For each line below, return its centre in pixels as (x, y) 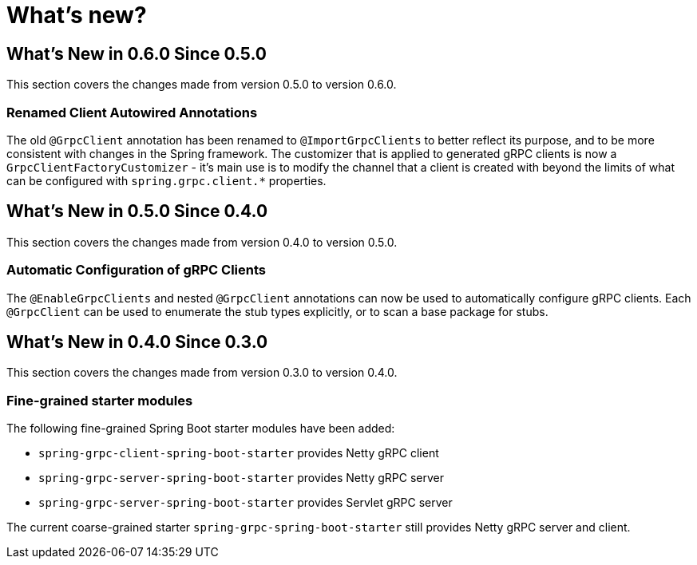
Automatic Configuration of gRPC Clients (136, 270)
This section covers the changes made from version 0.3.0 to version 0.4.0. (202, 373)
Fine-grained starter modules (100, 400)
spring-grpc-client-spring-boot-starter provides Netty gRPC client (239, 453)
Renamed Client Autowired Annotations (132, 112)
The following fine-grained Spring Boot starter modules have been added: (201, 429)
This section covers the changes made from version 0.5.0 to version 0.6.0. (202, 85)
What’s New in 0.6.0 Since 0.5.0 (137, 53)
